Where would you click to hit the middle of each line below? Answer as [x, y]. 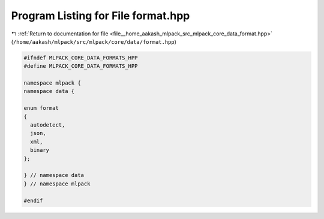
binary [40, 150]
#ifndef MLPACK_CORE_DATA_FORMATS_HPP [81, 58]
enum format [41, 108]
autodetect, [48, 125]
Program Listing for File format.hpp [100, 16]
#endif [33, 200]
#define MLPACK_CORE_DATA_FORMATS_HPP [81, 66]
